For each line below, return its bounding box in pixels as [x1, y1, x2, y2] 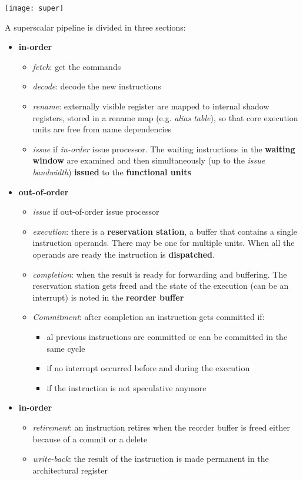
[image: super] [5, 4, 64, 12]
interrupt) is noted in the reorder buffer [32, 291, 184, 303]
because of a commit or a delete [32, 432, 148, 445]
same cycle [46, 342, 85, 354]
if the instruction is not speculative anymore [46, 381, 207, 394]
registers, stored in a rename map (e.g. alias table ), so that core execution [32, 111, 298, 124]
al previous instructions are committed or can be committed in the [46, 330, 288, 342]
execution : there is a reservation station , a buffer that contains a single [32, 225, 297, 237]
